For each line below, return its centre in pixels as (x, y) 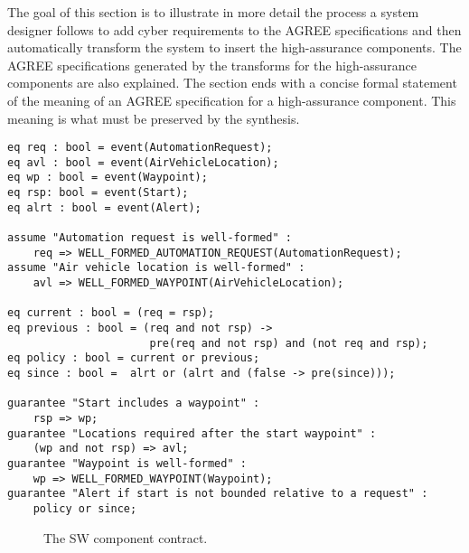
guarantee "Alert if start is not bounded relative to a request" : (218, 494)
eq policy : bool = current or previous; (134, 358)
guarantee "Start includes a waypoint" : (134, 403)
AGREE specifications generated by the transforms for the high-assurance (212, 65)
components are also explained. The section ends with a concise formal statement (232, 83)
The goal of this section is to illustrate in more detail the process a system (213, 12)
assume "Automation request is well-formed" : (150, 238)
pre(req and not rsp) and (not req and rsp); (289, 343)
